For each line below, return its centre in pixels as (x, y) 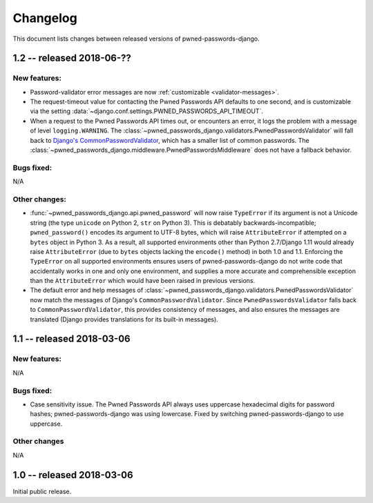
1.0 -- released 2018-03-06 (73, 475)
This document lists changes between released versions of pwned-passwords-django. (136, 39)
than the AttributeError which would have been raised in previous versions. (143, 281)
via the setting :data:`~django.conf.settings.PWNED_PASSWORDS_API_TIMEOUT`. (147, 111)
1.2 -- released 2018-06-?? (72, 58)
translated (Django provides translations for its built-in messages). (124, 319)
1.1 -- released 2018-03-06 (71, 339)
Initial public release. (42, 491)
